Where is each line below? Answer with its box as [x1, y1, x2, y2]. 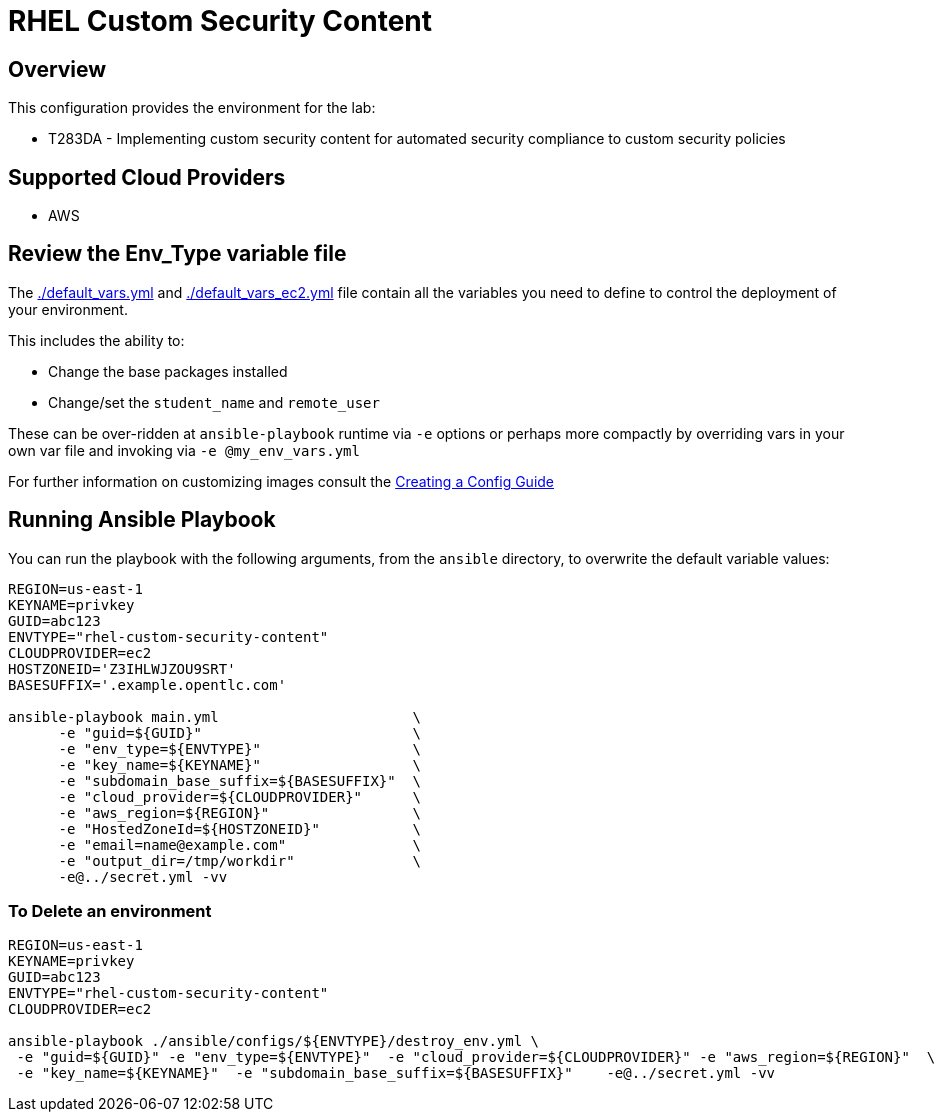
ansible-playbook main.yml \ [8, 708, 422, 725]
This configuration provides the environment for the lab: [8, 99, 376, 117]
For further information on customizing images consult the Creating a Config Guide [8, 472, 555, 490]
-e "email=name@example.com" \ [58, 836, 422, 853]
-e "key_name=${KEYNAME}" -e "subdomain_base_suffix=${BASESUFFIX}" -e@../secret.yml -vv [16, 1065, 776, 1082]
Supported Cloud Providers [8, 164, 286, 190]
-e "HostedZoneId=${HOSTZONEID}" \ [58, 820, 422, 837]
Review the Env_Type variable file [8, 241, 347, 267]
